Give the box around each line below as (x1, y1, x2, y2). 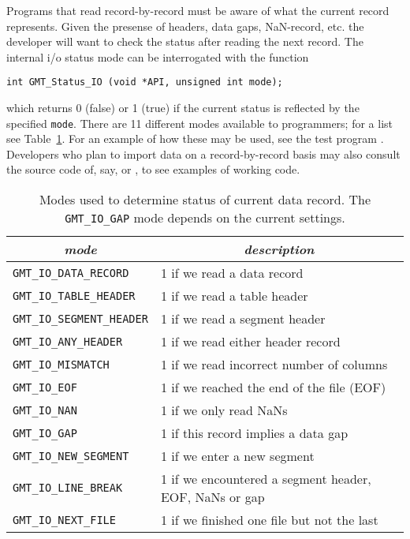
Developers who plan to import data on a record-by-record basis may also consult (6, 145, 401, 162)
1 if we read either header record (160, 332, 341, 351)
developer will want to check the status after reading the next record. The (6, 33, 363, 50)
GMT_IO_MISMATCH (13, 357, 110, 371)
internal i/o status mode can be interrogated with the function (6, 48, 309, 65)
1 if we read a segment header (160, 309, 326, 328)
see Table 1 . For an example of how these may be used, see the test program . (6, 130, 384, 147)
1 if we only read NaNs (160, 401, 288, 420)
